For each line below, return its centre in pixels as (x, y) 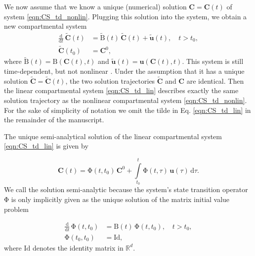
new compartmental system (45, 26)
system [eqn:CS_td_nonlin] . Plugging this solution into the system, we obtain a (126, 16)
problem (16, 209)
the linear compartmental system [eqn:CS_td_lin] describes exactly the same (121, 90)
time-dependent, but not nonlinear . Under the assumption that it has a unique (124, 71)
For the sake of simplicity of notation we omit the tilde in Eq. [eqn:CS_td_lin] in (127, 110)
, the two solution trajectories (110, 80)
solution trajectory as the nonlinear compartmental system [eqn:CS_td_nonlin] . (126, 100)
